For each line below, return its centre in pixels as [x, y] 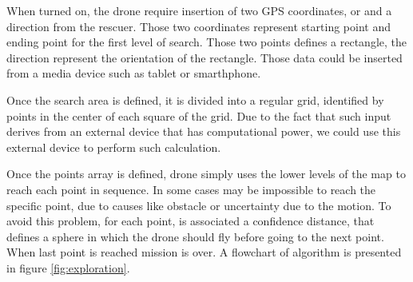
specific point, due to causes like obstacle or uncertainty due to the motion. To [199, 205]
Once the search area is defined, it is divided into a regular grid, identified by [195, 99]
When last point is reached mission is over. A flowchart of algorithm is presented [204, 252]
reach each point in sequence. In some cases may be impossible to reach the [191, 189]
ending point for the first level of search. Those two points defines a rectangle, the [207, 42]
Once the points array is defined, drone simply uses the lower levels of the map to [206, 174]
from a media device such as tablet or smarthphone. [134, 73]
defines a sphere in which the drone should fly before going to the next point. [195, 236]
